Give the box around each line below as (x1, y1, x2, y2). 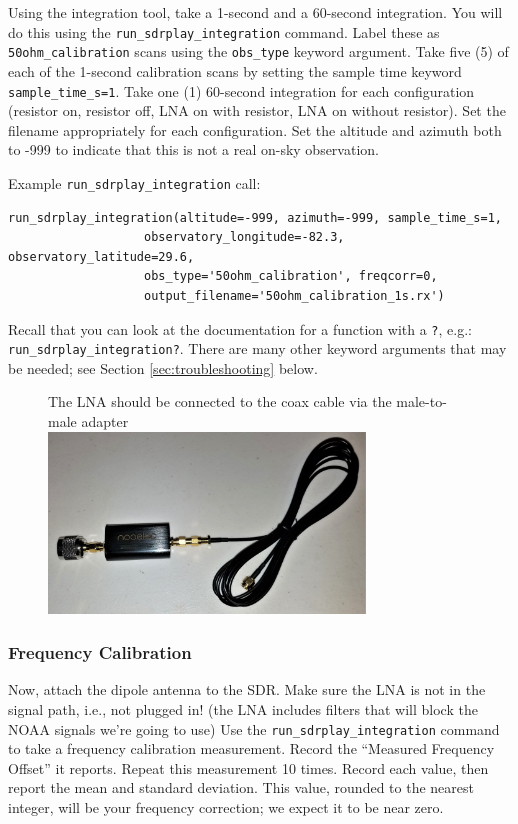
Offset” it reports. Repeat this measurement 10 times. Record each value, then (8, 757, 489, 778)
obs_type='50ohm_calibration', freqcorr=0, (144, 269, 438, 284)
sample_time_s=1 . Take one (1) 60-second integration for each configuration (8, 80, 475, 101)
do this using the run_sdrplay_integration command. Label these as (8, 21, 440, 42)
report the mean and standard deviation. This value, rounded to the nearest (8, 777, 474, 798)
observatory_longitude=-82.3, (144, 230, 345, 245)
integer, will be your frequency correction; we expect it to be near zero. (8, 797, 444, 818)
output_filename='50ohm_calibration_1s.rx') (144, 288, 445, 303)
